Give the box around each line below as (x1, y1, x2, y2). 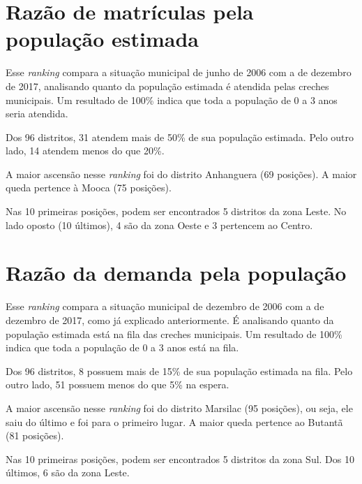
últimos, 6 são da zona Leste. (6, 465, 130, 480)
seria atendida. (6, 106, 68, 121)
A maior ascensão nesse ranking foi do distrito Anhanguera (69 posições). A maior (6, 166, 357, 181)
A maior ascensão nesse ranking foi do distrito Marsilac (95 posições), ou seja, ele (6, 400, 353, 415)
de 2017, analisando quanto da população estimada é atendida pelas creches (6, 78, 329, 93)
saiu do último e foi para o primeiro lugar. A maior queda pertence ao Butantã (6, 414, 343, 429)
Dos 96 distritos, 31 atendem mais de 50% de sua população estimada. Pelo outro (6, 129, 354, 144)
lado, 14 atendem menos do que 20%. (6, 143, 165, 158)
